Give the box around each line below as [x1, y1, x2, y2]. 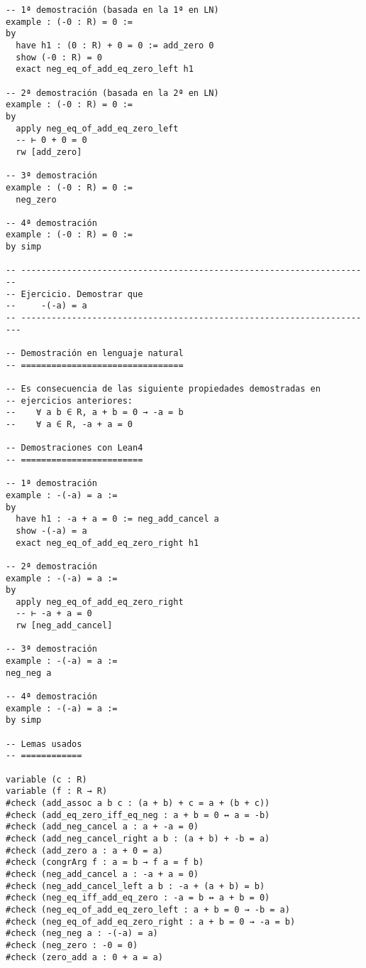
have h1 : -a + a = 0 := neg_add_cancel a [16, 514, 219, 525]
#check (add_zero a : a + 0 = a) [6, 845, 163, 856]
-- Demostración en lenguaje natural [6, 348, 184, 359]
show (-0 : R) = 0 [16, 52, 103, 63]
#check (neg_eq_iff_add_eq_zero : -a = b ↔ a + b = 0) [6, 893, 270, 903]
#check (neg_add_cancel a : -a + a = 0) [6, 868, 199, 879]
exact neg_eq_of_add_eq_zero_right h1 [16, 537, 199, 548]
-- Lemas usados [6, 738, 82, 749]
